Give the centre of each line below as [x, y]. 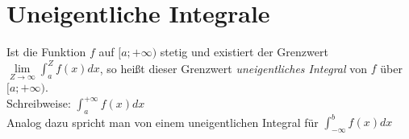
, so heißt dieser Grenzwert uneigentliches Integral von [234, 68]
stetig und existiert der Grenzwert [244, 52]
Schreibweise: [39, 103]
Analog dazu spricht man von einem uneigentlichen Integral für [163, 122]
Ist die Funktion [46, 52]
